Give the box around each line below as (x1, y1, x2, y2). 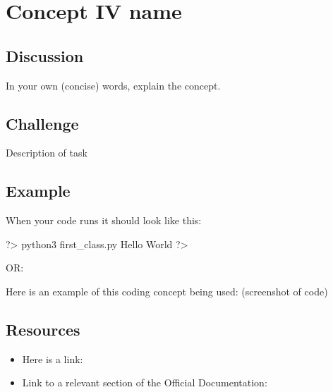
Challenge (6, 112, 79, 134)
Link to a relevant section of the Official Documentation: (22, 375, 267, 390)
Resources (6, 318, 80, 340)
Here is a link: (22, 351, 83, 366)
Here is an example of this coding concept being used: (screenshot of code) (6, 283, 328, 298)
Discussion (6, 44, 84, 66)
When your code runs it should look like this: (6, 213, 202, 228)
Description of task (6, 145, 87, 160)
